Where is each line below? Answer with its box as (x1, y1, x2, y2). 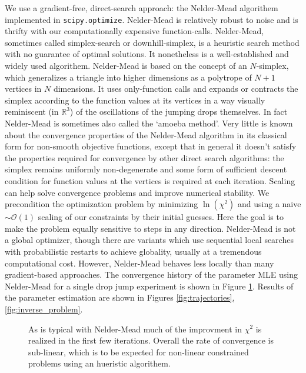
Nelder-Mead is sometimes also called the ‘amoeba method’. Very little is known (5, 117, 293, 129)
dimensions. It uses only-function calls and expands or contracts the (53, 82, 298, 95)
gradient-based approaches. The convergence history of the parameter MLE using (5, 268, 298, 281)
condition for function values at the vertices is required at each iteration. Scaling (5, 174, 295, 186)
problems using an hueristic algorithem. (28, 357, 171, 369)
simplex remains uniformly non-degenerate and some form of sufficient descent (5, 163, 287, 175)
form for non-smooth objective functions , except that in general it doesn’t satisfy (5, 140, 297, 152)
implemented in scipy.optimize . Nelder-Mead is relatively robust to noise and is (5, 13, 298, 25)
